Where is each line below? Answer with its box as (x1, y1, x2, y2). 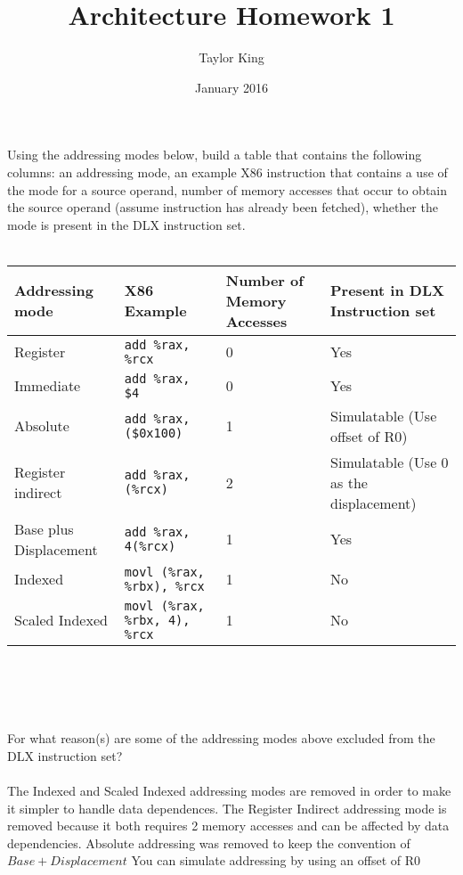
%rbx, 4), (124, 612, 191, 627)
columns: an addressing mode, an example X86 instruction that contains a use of (7, 162, 448, 181)
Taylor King (199, 48, 264, 67)
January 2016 (195, 78, 268, 96)
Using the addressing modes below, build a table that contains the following (7, 145, 422, 164)
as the (330, 471, 368, 493)
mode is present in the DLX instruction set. (7, 215, 246, 233)
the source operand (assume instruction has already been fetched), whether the (7, 198, 438, 217)
